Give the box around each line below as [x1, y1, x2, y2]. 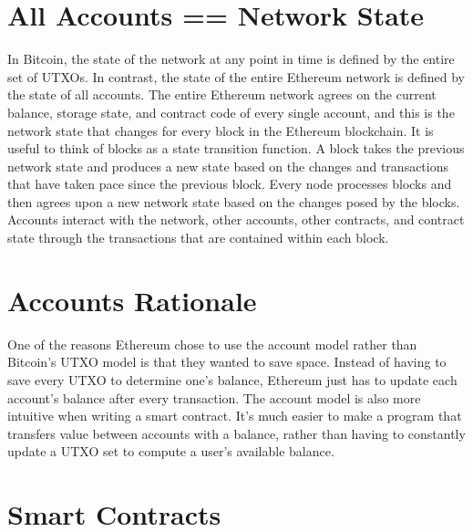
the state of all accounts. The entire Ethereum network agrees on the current [7, 85, 437, 104]
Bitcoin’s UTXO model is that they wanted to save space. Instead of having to [7, 352, 447, 371]
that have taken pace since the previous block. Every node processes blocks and [7, 174, 452, 193]
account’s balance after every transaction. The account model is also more [7, 388, 421, 407]
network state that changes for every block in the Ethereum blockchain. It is [7, 120, 434, 140]
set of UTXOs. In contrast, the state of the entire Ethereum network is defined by [7, 67, 465, 86]
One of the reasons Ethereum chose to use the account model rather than [7, 334, 417, 353]
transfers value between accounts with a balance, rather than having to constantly [7, 423, 466, 443]
